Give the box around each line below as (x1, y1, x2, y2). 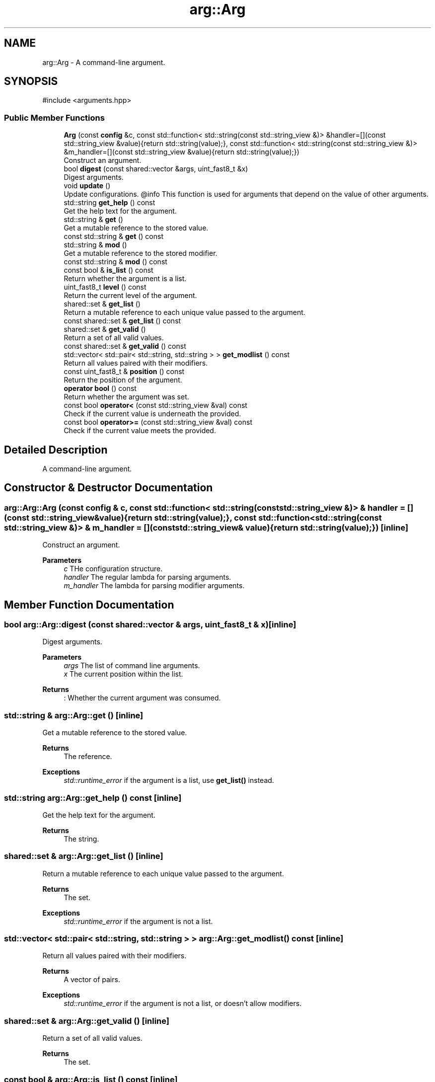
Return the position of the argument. (64, 376, 182, 385)
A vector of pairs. (64, 975, 120, 984)
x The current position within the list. (64, 670, 183, 679)
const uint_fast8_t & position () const (64, 367, 185, 376)
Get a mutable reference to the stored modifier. (64, 249, 217, 258)
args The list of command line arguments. (64, 661, 200, 670)
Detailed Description (4, 443, 108, 456)
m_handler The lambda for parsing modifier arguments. (64, 581, 245, 590)
